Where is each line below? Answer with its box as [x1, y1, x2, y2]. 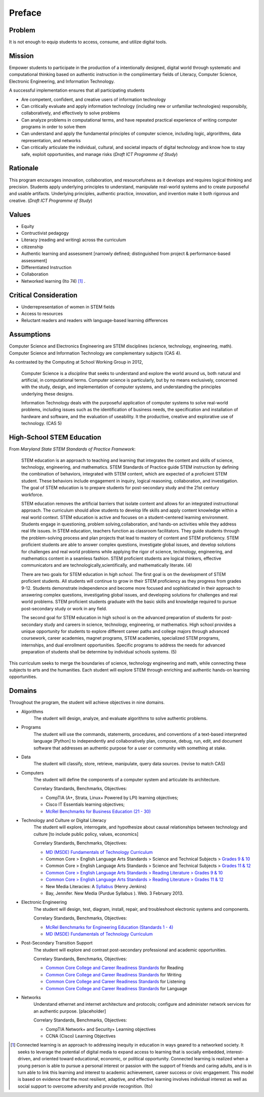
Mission [9, 51, 34, 60]
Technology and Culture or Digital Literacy [21, 818, 107, 823]
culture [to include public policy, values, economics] [33, 831, 139, 837]
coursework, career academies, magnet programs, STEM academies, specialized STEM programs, [21, 635, 220, 641]
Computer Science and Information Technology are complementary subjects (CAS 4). [9, 350, 182, 356]
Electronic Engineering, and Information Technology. [9, 78, 115, 84]
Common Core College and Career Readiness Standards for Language [45, 985, 188, 991]
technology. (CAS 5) [21, 421, 62, 426]
